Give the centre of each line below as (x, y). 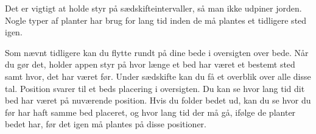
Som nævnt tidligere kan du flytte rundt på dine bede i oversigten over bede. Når (157, 52)
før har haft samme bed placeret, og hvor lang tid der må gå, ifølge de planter (150, 112)
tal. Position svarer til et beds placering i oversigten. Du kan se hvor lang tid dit (155, 88)
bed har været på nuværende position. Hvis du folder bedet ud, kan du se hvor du (158, 100)
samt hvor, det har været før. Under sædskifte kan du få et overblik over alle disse (158, 76)
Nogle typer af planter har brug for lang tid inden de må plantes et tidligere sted (156, 20)
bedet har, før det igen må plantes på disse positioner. (106, 124)
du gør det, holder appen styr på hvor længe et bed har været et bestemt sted (150, 64)
